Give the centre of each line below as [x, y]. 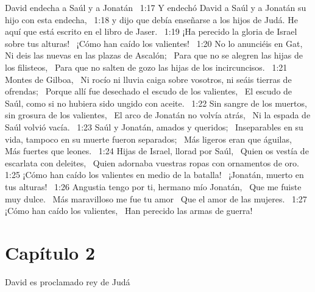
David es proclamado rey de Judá [68, 281]
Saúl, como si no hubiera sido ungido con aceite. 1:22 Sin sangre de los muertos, [156, 103]
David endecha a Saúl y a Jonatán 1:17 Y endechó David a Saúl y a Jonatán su [156, 7]
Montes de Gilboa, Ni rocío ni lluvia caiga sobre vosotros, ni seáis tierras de [148, 79]
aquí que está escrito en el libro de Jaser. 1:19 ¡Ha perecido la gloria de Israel [151, 31]
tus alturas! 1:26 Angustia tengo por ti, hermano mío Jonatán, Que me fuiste [153, 186]
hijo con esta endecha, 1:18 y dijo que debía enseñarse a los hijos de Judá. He [151, 19]
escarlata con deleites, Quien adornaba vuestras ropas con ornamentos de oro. [152, 162]
